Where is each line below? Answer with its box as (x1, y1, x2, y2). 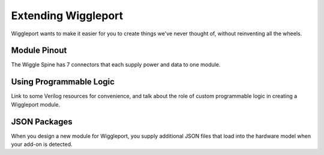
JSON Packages (11, 117, 73, 127)
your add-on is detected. (11, 141, 73, 148)
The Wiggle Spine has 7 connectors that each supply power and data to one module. (11, 61, 221, 68)
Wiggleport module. (11, 101, 60, 108)
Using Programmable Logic (11, 77, 115, 87)
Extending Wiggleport (11, 9, 124, 22)
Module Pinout (11, 45, 67, 56)
